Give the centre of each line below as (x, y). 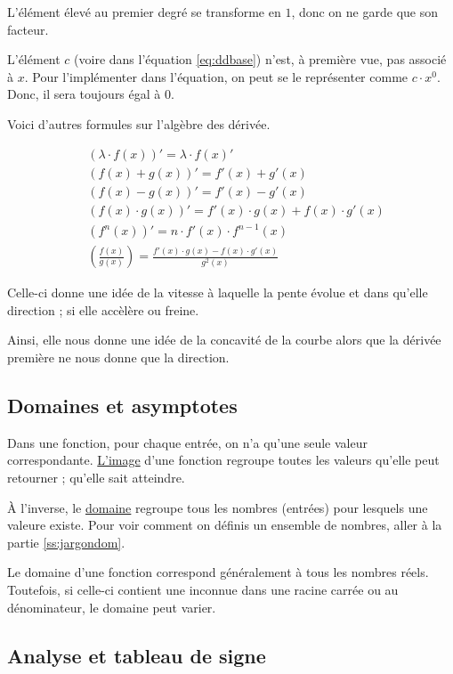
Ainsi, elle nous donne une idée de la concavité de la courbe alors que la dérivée (224, 340)
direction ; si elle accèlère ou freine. (103, 309)
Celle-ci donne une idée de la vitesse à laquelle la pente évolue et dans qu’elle (218, 292)
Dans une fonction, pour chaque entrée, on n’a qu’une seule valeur (187, 442)
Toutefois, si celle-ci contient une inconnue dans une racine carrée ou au (203, 589)
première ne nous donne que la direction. (118, 357)
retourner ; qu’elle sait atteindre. (96, 478)
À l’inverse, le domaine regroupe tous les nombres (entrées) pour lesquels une (218, 507)
